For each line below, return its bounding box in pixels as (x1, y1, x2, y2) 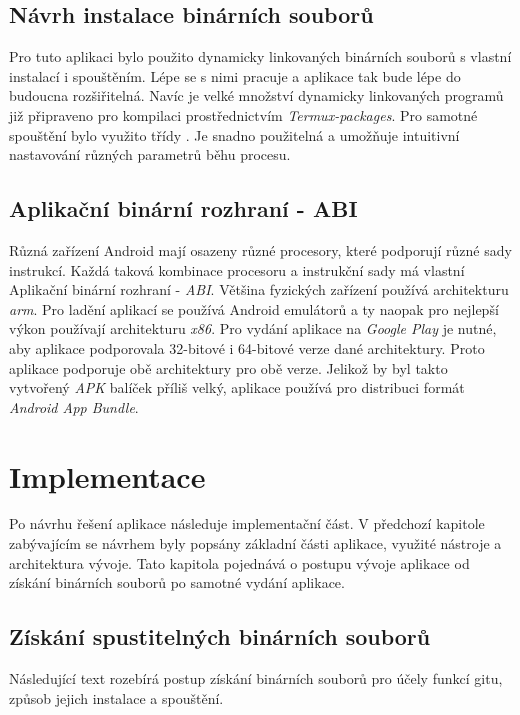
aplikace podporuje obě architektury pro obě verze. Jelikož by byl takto (9, 357, 448, 378)
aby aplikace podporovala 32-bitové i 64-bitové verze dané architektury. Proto (9, 337, 485, 358)
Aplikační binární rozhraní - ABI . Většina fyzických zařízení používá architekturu (9, 279, 509, 300)
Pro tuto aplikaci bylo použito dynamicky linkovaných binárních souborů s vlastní (9, 46, 512, 67)
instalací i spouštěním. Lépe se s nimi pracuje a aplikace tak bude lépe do (9, 65, 461, 86)
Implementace (9, 455, 206, 496)
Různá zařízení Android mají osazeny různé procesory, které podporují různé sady (9, 239, 512, 260)
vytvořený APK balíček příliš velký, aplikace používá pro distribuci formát (9, 377, 465, 398)
